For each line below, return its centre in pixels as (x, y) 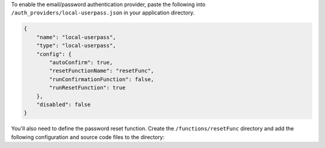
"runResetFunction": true (87, 88)
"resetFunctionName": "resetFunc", (102, 71)
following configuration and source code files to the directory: (88, 137)
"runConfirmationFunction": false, (102, 79)
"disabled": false (63, 104)
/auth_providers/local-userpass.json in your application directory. (103, 13)
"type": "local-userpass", (76, 46)
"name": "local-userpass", (76, 37)
